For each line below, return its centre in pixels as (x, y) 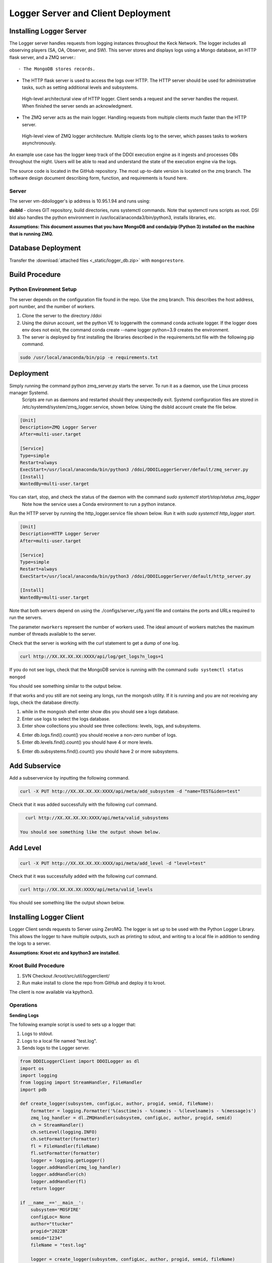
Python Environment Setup (43, 289)
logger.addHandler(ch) (58, 1174)
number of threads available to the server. (53, 634)
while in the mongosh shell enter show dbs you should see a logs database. (100, 712)
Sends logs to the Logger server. (56, 1048)
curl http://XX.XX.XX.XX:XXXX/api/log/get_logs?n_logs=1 (92, 657)
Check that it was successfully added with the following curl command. (83, 876)
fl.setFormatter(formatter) (65, 1153)
